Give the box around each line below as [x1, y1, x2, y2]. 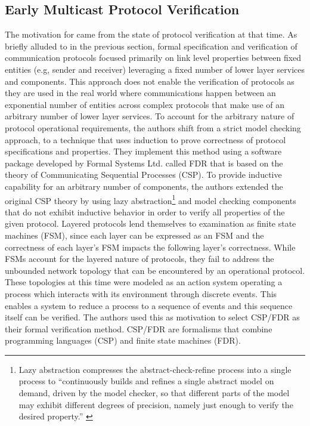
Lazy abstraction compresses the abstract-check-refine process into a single [18, 363, 292, 375]
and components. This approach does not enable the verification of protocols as [5, 75, 294, 87]
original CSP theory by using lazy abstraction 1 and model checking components [5, 192, 296, 206]
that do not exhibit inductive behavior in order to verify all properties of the [5, 205, 285, 218]
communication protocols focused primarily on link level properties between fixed [5, 51, 302, 64]
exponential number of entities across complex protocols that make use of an [5, 98, 285, 110]
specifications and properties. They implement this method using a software [5, 145, 282, 158]
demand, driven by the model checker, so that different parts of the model [18, 387, 290, 399]
